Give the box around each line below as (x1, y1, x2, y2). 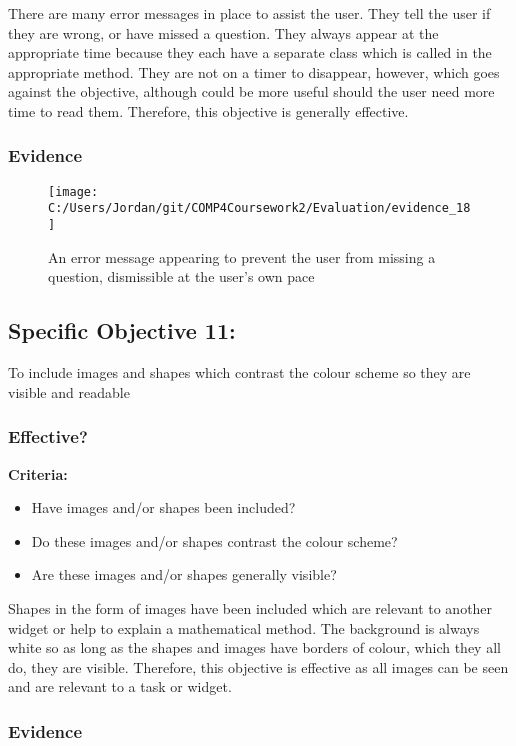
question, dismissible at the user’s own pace (48, 266, 315, 287)
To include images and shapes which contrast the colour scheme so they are (8, 362, 471, 383)
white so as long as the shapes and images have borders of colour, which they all (8, 637, 501, 658)
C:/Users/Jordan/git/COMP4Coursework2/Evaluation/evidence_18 (48, 201, 471, 216)
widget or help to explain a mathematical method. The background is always (8, 617, 480, 638)
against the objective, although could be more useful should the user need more (8, 81, 495, 102)
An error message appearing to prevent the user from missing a (48, 246, 436, 267)
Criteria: (8, 463, 68, 484)
